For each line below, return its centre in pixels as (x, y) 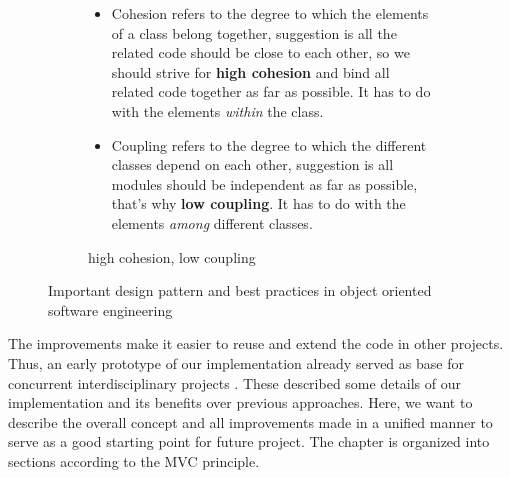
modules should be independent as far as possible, (264, 183)
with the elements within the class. (217, 110)
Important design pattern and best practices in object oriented (240, 290)
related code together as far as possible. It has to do (271, 91)
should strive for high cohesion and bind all (250, 71)
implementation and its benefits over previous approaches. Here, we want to (240, 402)
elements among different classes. (212, 222)
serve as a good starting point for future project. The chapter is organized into (249, 441)
